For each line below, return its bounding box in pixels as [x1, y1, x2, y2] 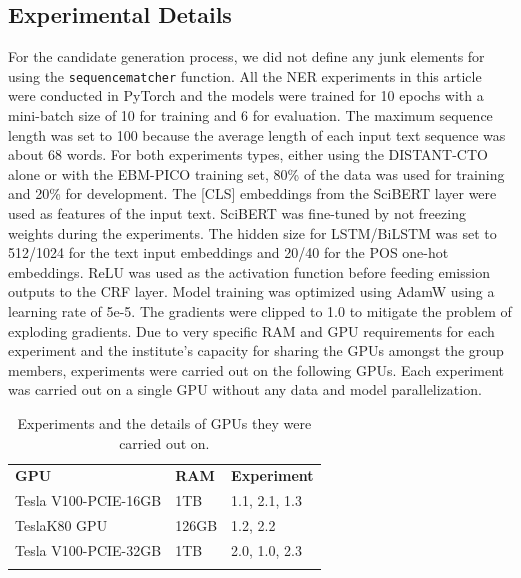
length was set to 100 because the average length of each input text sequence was [8, 124, 506, 145]
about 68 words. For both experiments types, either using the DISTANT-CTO [8, 144, 488, 165]
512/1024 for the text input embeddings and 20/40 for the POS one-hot [8, 242, 449, 263]
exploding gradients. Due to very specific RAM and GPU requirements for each [8, 320, 495, 341]
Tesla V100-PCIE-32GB [15, 539, 162, 560]
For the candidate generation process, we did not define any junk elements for [8, 46, 485, 67]
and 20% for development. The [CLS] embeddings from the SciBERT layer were [8, 183, 497, 204]
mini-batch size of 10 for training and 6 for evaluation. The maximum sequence [8, 105, 493, 126]
